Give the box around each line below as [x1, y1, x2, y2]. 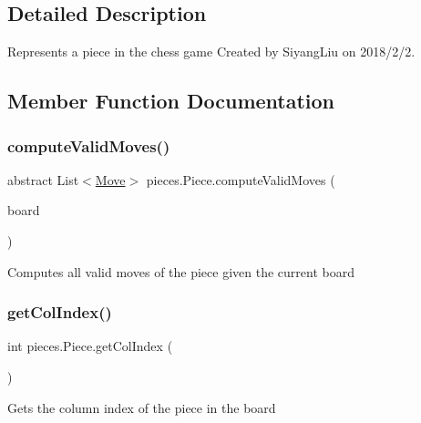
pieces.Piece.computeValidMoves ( [146, 170, 335, 189]
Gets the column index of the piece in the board [7, 397, 276, 417]
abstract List [7, 170, 79, 189]
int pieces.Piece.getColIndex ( [7, 336, 173, 356]
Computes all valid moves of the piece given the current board [7, 262, 354, 281]
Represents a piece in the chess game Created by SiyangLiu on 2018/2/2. [7, 42, 416, 61]
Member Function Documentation [7, 87, 335, 115]
